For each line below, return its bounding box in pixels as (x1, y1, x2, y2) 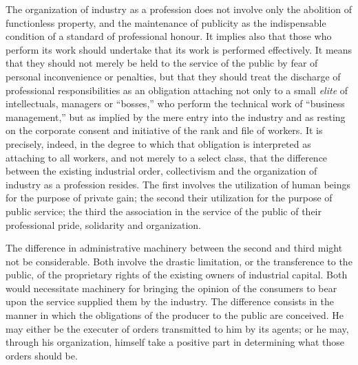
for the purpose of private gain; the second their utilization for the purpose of (6, 190, 333, 205)
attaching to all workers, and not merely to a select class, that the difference (6, 150, 328, 164)
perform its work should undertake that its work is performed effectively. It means (6, 42, 352, 56)
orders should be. (6, 348, 78, 362)
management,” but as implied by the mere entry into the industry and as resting (6, 109, 346, 124)
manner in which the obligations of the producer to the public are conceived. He (6, 308, 344, 322)
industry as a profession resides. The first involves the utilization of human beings (6, 177, 350, 191)
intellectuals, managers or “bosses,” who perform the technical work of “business (6, 96, 345, 111)
